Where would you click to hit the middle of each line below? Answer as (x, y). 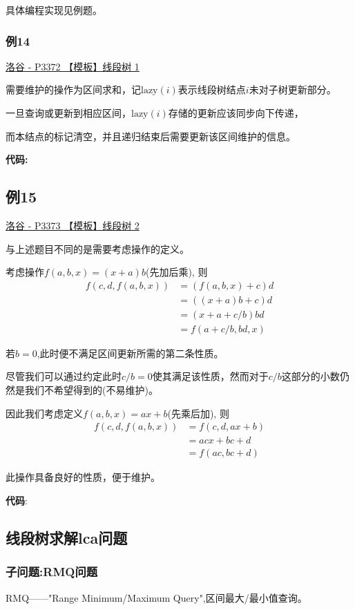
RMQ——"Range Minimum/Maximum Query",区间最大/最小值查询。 (156, 597)
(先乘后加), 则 (198, 413)
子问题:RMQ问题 (52, 572)
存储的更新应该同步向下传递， (236, 113)
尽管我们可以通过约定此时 (64, 376)
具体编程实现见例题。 (54, 10)
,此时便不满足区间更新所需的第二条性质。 (130, 353)
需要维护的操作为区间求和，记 (73, 89)
